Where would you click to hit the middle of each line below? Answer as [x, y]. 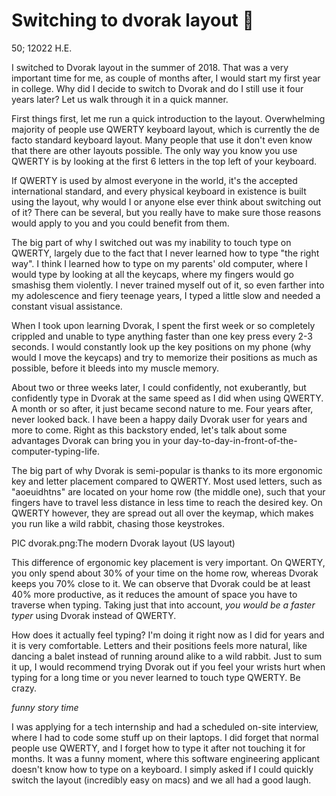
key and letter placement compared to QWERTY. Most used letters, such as [167, 481]
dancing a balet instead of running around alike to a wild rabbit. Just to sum [167, 656]
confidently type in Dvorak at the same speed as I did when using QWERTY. [167, 398]
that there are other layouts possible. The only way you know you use [154, 150]
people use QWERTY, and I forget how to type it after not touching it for [158, 748]
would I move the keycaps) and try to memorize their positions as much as [164, 357]
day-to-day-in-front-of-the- [240, 440]
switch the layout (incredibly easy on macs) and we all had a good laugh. [161, 780]
